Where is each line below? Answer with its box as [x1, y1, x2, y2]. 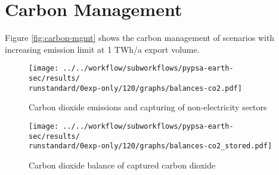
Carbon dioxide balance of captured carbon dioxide [29, 158, 216, 171]
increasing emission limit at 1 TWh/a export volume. [5, 43, 200, 55]
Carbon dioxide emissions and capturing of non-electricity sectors [29, 101, 267, 113]
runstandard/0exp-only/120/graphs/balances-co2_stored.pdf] [29, 142, 272, 151]
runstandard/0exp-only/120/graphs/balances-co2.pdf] [29, 84, 242, 93]
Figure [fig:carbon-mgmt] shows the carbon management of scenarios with [5, 31, 275, 44]
